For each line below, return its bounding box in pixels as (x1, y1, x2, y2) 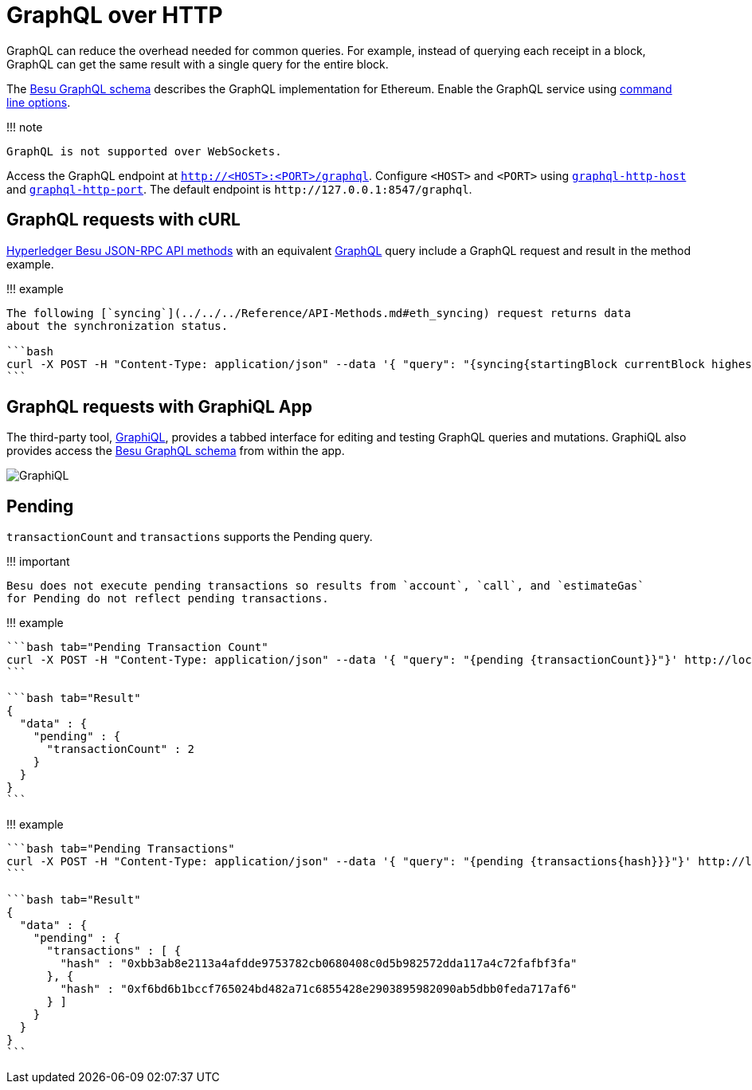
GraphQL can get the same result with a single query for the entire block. (6, 57, 389, 71)
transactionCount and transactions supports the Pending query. (6, 530, 373, 544)
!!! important (6, 555, 70, 569)
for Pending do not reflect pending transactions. (6, 592, 329, 606)
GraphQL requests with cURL (6, 210, 241, 230)
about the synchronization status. (6, 319, 229, 332)
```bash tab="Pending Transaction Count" (6, 641, 268, 654)
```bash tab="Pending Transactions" (6, 842, 235, 856)
